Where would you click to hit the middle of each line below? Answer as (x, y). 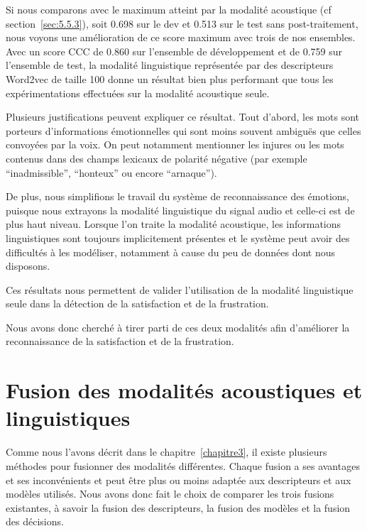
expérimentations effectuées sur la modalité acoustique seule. (138, 93)
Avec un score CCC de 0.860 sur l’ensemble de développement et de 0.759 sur (174, 51)
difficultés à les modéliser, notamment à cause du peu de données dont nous (171, 252)
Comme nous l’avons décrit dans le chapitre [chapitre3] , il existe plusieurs (166, 452)
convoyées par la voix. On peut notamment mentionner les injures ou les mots (175, 144)
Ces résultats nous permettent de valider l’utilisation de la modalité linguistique (180, 289)
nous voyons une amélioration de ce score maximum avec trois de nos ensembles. (181, 37)
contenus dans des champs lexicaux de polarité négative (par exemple (157, 158)
